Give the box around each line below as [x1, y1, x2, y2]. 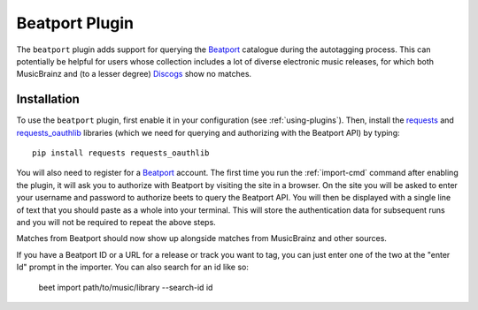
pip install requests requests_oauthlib [32, 148, 210, 158]
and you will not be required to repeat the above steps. [16, 216, 216, 227]
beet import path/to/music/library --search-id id [38, 282, 213, 292]
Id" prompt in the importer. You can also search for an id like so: [16, 261, 250, 273]
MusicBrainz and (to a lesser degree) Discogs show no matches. [16, 69, 252, 79]
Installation [16, 92, 80, 107]
